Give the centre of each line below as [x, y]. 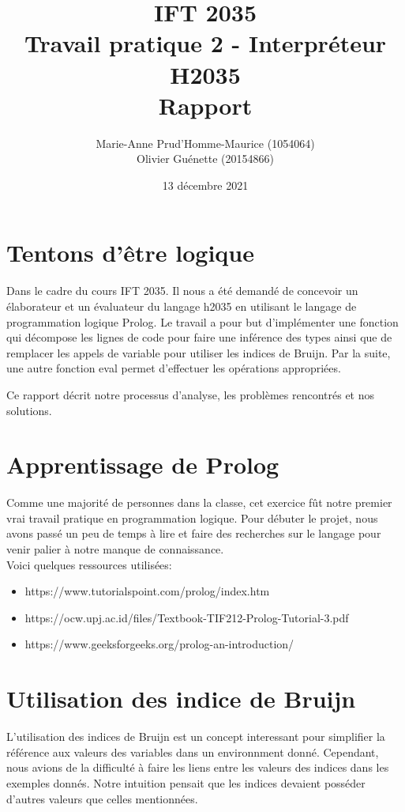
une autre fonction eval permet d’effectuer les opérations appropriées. [174, 368]
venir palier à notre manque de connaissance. [115, 549]
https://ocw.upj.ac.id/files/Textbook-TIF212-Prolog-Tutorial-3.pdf [187, 617]
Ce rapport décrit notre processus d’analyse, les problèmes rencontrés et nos [191, 394]
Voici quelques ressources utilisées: [89, 564]
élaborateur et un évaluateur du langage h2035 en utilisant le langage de [182, 306]
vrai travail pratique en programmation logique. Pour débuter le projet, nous [192, 517]
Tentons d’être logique [130, 253]
